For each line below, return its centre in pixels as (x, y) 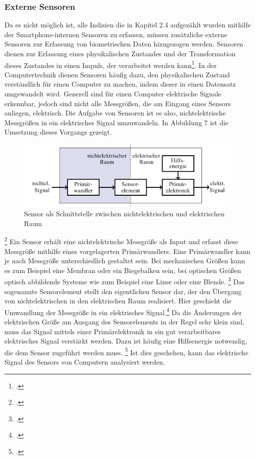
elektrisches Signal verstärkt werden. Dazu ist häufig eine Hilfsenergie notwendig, (126, 341)
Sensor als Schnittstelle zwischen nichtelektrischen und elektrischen (124, 214)
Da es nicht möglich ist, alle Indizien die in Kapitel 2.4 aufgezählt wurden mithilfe (128, 25)
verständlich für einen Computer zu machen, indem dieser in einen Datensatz (120, 84)
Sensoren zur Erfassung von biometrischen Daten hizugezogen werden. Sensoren (124, 44)
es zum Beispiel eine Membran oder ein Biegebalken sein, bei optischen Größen (123, 270)
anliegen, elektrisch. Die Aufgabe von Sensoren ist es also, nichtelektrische (115, 113)
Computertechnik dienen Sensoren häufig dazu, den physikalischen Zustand (117, 74)
